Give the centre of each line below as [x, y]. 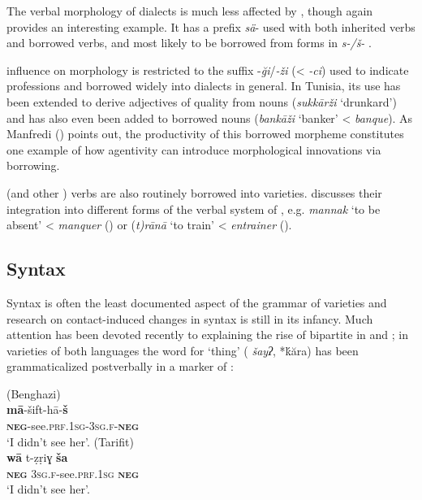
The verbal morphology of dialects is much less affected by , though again [190, 11]
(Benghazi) [34, 393]
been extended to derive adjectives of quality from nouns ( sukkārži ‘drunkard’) [202, 101]
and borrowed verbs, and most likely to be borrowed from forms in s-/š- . [189, 43]
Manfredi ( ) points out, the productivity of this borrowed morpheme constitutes [205, 134]
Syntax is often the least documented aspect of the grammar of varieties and [197, 302]
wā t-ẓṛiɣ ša [37, 457]
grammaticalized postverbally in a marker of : [120, 366]
